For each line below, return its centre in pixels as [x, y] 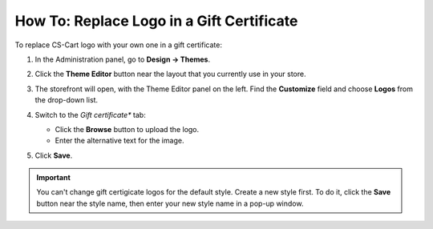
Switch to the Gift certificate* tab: [90, 114]
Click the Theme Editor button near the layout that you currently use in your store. [170, 74]
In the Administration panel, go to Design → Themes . [123, 59]
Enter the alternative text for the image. [119, 141]
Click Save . [54, 155]
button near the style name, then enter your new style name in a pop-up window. [170, 203]
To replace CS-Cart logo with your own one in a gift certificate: [118, 45]
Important [54, 178]
